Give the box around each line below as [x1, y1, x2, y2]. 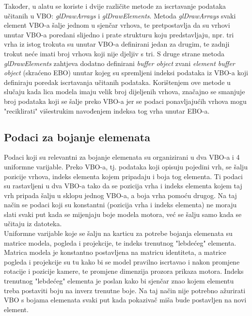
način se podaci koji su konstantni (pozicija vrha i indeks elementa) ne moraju [4, 200, 237, 210]
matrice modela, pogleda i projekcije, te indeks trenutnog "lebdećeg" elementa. [4, 237, 236, 248]
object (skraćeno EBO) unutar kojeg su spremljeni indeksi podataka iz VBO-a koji [4, 67, 248, 78]
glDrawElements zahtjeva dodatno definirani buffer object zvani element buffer [4, 58, 235, 68]
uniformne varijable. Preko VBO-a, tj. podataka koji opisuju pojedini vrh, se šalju [4, 161, 248, 171]
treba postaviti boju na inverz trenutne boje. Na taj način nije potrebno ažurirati [4, 285, 246, 295]
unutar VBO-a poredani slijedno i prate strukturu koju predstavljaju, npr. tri [4, 29, 234, 39]
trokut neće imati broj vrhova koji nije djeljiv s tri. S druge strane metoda [4, 48, 225, 58]
